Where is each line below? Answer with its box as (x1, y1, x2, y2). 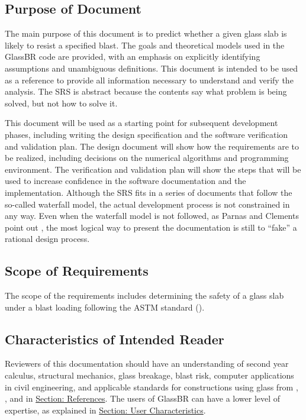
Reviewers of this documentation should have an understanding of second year (5, 357, 289, 370)
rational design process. (5, 232, 90, 245)
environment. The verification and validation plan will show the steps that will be (5, 163, 301, 175)
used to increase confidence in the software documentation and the (5, 175, 246, 187)
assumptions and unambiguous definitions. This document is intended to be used (5, 62, 298, 74)
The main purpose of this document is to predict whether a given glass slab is (5, 27, 287, 40)
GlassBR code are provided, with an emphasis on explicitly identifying (5, 50, 260, 63)
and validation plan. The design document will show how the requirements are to (5, 140, 299, 152)
